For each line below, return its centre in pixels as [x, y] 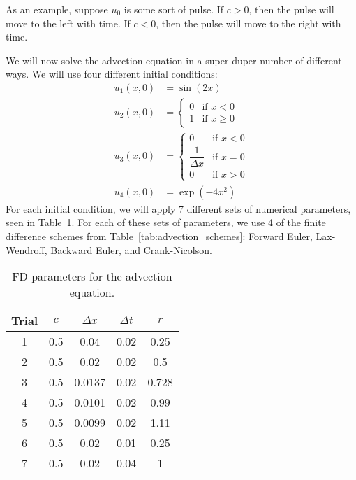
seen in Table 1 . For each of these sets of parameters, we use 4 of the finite [166, 222]
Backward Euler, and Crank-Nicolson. [131, 249]
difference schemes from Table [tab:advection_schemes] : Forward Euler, [159, 235]
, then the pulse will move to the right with [249, 23]
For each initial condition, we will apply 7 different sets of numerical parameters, [178, 208]
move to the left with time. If [68, 23]
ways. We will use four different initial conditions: [112, 74]
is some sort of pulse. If [174, 9]
